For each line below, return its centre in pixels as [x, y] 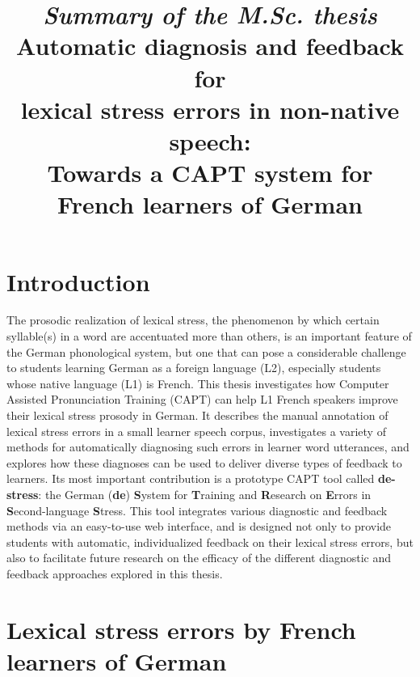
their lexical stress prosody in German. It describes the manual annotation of [197, 415]
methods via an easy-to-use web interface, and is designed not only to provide [199, 526]
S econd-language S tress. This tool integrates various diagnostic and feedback [197, 510]
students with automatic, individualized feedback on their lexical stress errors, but [210, 542]
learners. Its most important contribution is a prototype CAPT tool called [191, 478]
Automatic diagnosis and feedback [210, 46]
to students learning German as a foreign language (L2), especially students [194, 368]
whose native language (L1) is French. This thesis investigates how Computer [198, 383]
